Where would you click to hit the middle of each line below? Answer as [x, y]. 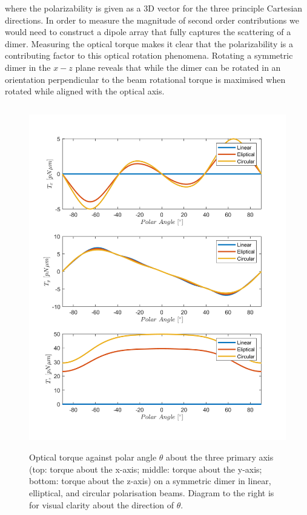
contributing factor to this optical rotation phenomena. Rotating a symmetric [149, 55]
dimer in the [28, 67]
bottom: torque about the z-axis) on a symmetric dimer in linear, [150, 481]
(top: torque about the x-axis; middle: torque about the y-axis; [146, 469]
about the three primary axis [220, 457]
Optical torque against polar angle [93, 457]
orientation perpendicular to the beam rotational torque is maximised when [145, 79]
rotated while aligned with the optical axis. [85, 91]
